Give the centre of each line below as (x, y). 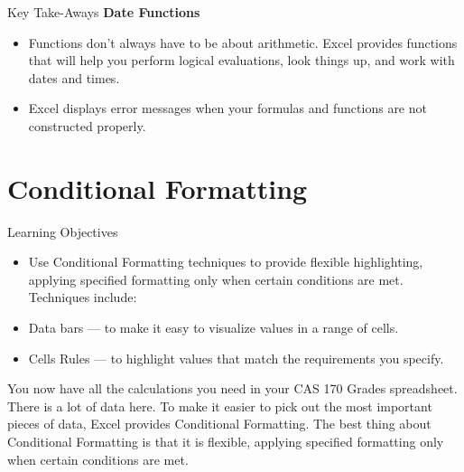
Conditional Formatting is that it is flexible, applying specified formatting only (226, 442)
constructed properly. (87, 125)
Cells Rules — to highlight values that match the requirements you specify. (236, 358)
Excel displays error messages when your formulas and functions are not (227, 108)
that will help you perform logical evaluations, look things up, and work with (241, 60)
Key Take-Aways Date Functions (104, 12)
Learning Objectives (63, 231)
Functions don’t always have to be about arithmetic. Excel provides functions (243, 42)
